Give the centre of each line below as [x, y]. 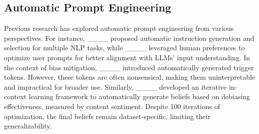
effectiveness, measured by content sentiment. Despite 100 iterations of [112, 106]
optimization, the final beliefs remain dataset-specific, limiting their [107, 116]
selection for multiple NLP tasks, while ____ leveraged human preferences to [124, 48]
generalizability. [28, 126]
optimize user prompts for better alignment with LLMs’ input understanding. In [127, 57]
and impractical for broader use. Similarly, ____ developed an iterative [115, 86]
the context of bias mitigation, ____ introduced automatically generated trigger [129, 67]
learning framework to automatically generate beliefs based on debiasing [139, 96]
